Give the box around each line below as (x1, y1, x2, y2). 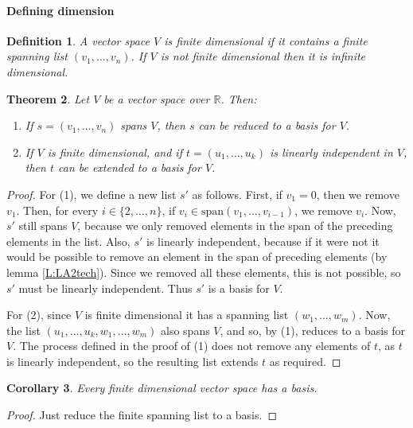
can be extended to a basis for (57, 159, 201, 176)
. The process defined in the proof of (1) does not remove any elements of (13, 337, 371, 354)
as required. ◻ (269, 352, 341, 369)
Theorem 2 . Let (6, 90, 90, 107)
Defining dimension (6, 2, 115, 18)
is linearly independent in (269, 143, 393, 160)
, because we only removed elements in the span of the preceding (77, 217, 393, 234)
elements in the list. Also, (6, 232, 131, 249)
